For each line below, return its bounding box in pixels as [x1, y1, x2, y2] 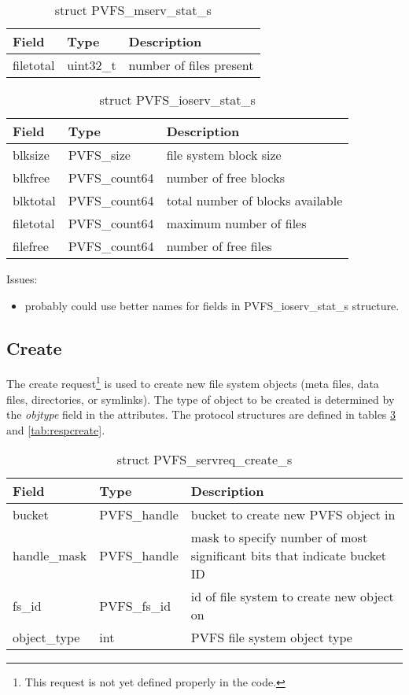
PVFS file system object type [190, 628, 352, 647]
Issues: [6, 271, 38, 287]
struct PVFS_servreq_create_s [116, 450, 293, 469]
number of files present [128, 56, 254, 74]
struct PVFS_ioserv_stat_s [99, 91, 256, 109]
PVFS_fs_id [99, 596, 171, 615]
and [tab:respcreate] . [6, 421, 105, 438]
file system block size [166, 146, 282, 164]
